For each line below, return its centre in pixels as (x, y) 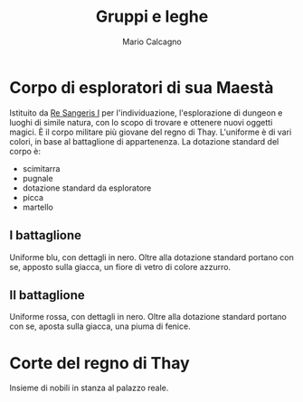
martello (38, 207)
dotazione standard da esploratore (87, 188)
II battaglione (47, 295)
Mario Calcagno (152, 42)
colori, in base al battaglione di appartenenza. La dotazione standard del (144, 141)
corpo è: (25, 151)
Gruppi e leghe (152, 17)
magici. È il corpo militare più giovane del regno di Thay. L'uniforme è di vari (151, 132)
